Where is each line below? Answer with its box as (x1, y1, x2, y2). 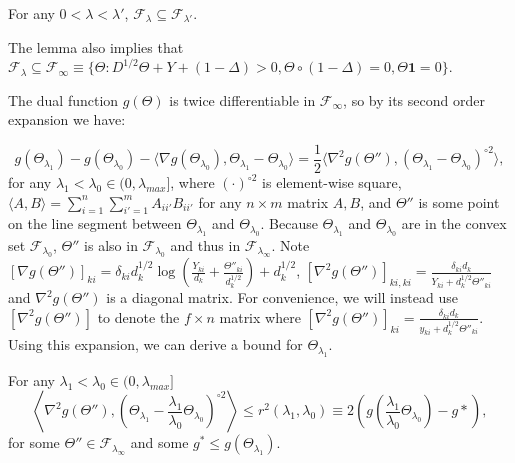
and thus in (170, 234, 241, 255)
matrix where (219, 306, 301, 327)
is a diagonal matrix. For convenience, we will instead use (106, 287, 458, 308)
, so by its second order (343, 89, 485, 110)
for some (8, 432, 60, 453)
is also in (84, 234, 138, 255)
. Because (260, 213, 318, 234)
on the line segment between (8, 213, 182, 234)
